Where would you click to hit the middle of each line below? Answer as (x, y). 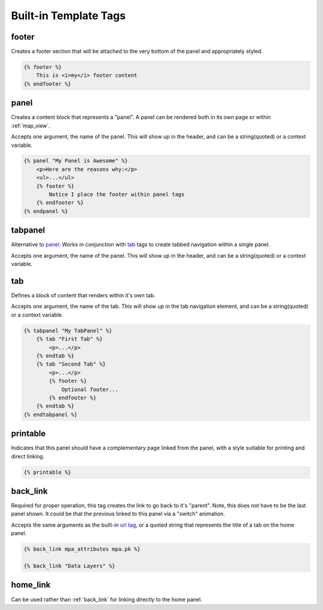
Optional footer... (90, 389)
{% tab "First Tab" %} (69, 339)
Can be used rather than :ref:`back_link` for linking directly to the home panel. (107, 599)
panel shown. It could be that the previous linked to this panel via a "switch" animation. (118, 514)
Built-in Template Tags (68, 16)
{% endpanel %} (46, 211)
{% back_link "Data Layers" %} (70, 566)
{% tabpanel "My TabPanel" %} (68, 330)
